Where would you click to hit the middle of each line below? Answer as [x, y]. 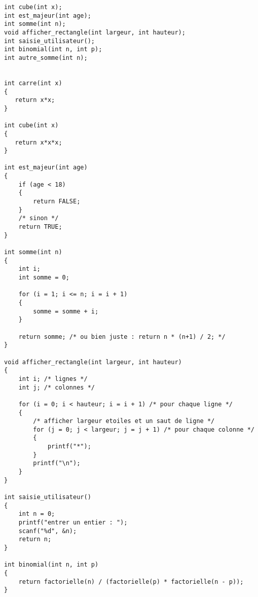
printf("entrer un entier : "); [73, 523]
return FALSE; [57, 202]
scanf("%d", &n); [48, 531]
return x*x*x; [39, 142]
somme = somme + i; [66, 311]
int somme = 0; [44, 277]
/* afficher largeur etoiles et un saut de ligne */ [124, 421]
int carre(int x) [33, 83]
